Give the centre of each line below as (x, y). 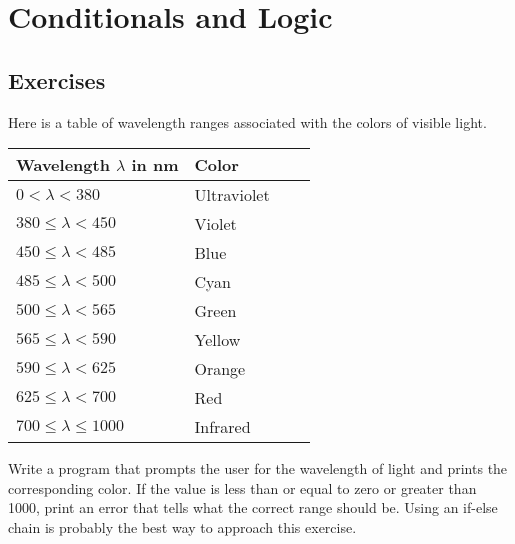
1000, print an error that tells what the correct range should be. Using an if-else (253, 507)
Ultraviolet (232, 195)
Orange (220, 369)
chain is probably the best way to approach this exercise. (182, 526)
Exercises (57, 79)
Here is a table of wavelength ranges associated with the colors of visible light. (247, 121)
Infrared (222, 427)
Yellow (217, 340)
